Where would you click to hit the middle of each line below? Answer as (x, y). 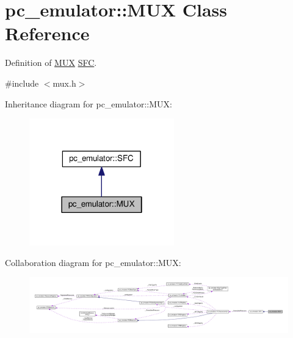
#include (22, 83)
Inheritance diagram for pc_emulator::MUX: (89, 103)
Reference (47, 33)
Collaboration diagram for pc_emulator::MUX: (93, 262)
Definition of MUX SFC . (51, 63)
